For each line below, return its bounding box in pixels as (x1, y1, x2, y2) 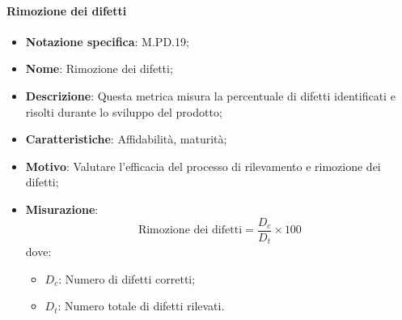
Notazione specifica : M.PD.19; (25, 32, 189, 49)
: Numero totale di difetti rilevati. (57, 297, 225, 314)
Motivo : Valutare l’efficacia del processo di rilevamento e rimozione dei (25, 157, 381, 174)
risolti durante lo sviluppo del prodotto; (25, 103, 222, 120)
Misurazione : (25, 200, 99, 217)
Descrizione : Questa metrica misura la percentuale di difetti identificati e (25, 87, 396, 104)
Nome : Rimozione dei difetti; (25, 60, 173, 77)
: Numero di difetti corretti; (58, 270, 196, 287)
